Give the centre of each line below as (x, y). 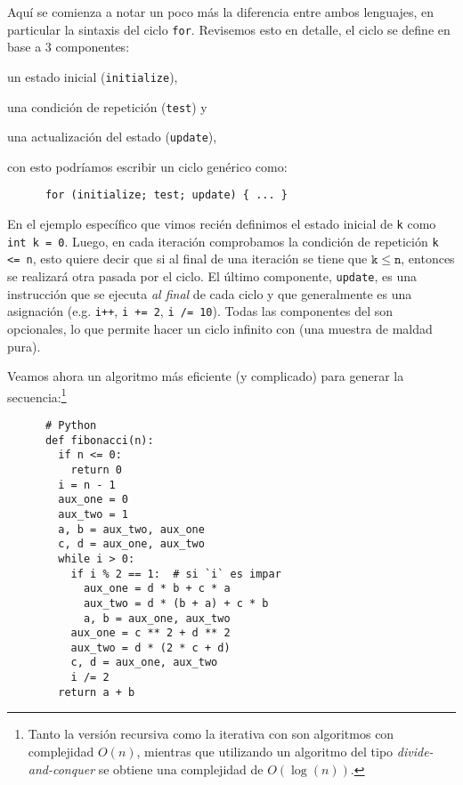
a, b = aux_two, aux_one (131, 529)
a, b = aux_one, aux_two (157, 618)
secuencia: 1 (37, 395)
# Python (71, 425)
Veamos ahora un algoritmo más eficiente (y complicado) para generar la (206, 376)
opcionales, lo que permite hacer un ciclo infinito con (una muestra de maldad (220, 328)
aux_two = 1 (93, 514)
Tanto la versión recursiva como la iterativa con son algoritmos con (211, 734)
